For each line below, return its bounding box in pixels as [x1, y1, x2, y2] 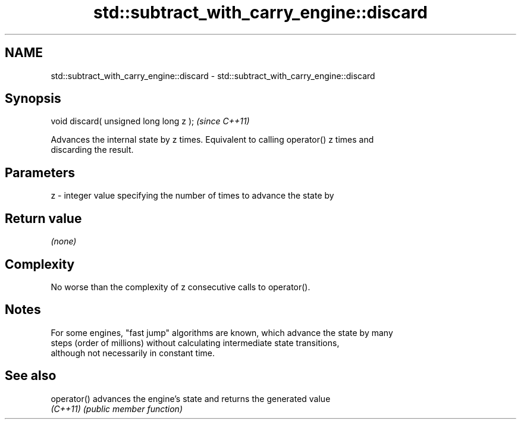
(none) [51, 236, 77, 247]
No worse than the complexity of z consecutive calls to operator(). [51, 281, 310, 292]
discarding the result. [51, 145, 134, 155]
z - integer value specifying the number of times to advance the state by [51, 190, 334, 201]
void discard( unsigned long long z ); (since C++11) [51, 116, 250, 127]
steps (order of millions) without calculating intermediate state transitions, [51, 337, 340, 348]
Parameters [5, 165, 75, 180]
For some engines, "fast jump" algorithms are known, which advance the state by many [51, 327, 393, 338]
